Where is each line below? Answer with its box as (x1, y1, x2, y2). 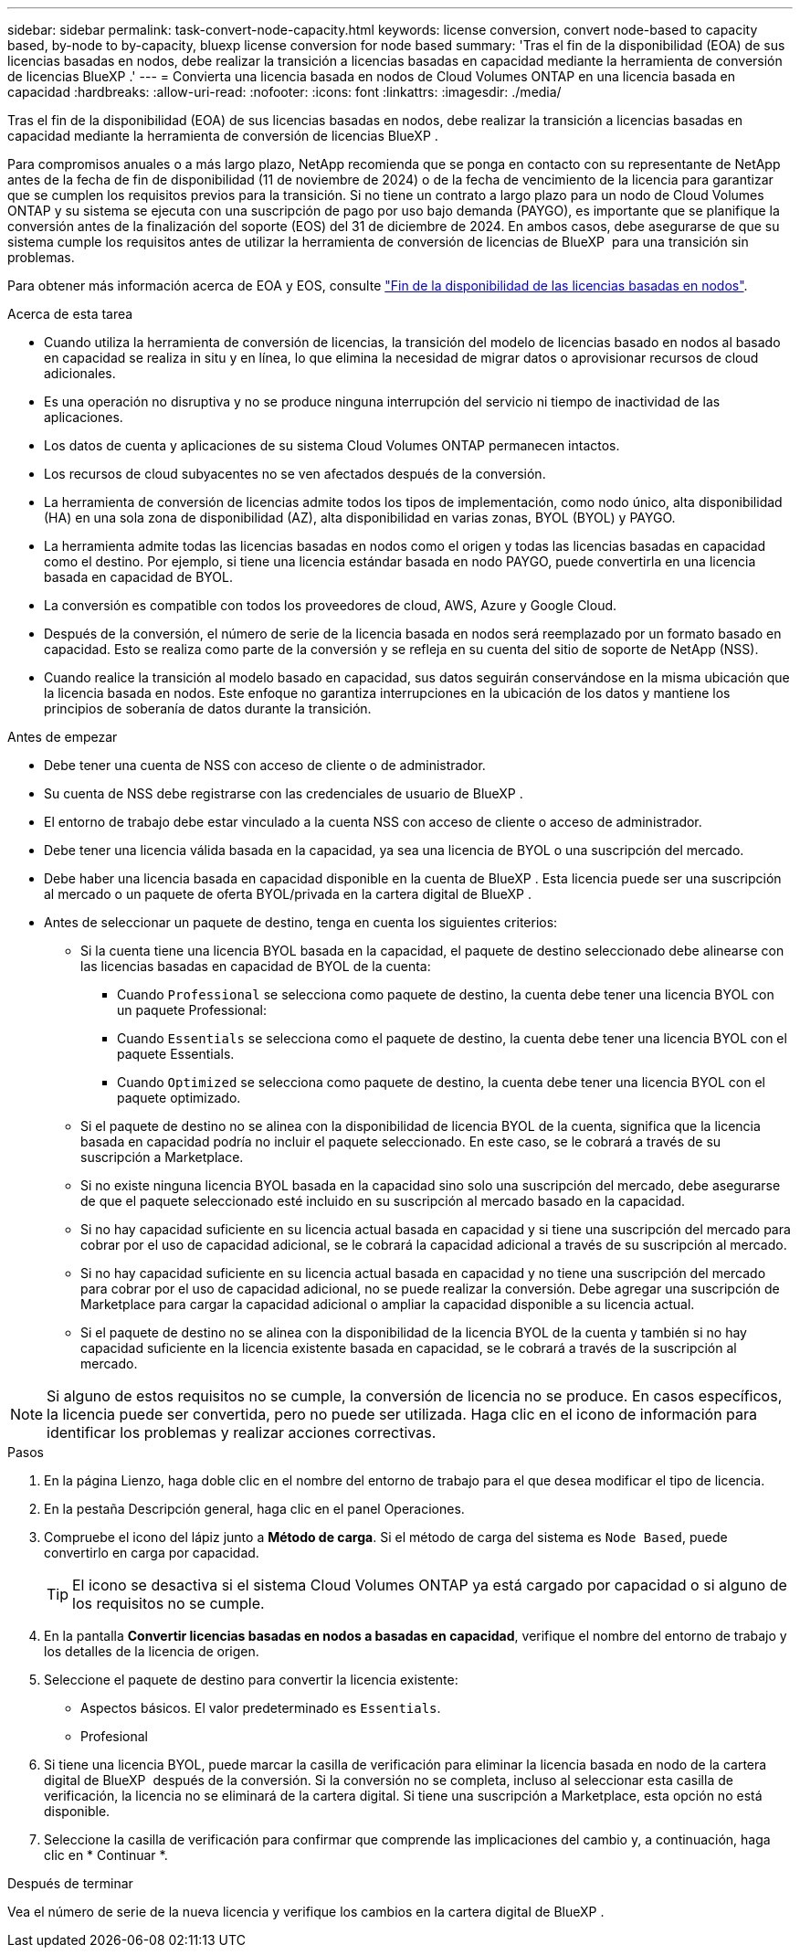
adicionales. (44, 365, 116, 381)
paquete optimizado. (117, 1090, 241, 1105)
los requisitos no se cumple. (72, 1594, 265, 1612)
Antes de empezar (7, 729, 118, 745)
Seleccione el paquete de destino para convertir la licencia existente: (44, 1672, 458, 1687)
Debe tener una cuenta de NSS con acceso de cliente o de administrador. (44, 757, 486, 773)
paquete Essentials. (117, 1046, 235, 1062)
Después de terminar (7, 1876, 133, 1891)
